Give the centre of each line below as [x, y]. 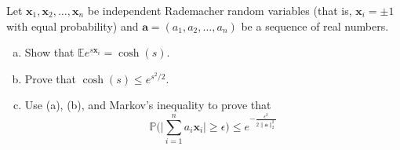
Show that [49, 52]
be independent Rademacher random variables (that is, [220, 10]
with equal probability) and [73, 26]
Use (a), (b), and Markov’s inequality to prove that [148, 105]
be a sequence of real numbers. [315, 26]
